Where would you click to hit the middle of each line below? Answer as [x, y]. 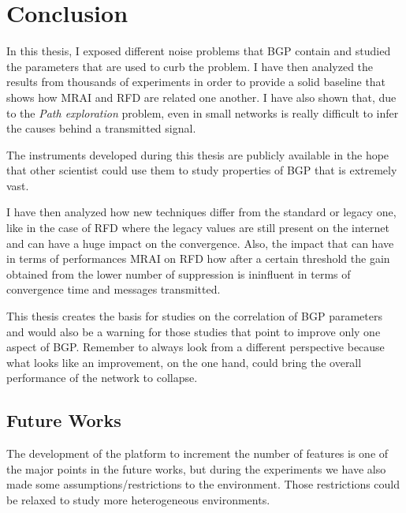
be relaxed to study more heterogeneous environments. [138, 499]
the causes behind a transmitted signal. [101, 128]
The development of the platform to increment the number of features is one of [197, 453]
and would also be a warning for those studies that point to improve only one [194, 331]
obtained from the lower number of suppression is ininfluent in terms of [179, 273]
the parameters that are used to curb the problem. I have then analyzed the [190, 66]
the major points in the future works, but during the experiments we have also [196, 468]
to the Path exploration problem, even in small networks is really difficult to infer [203, 112]
